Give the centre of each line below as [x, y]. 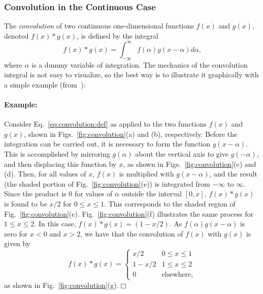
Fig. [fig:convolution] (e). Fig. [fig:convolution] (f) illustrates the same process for [129, 213]
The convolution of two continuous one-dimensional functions [99, 26]
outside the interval [152, 194]
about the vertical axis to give [182, 154]
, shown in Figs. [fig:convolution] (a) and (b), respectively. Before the [131, 134]
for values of [93, 194]
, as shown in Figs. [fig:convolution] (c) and [190, 164]
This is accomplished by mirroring [57, 154]
